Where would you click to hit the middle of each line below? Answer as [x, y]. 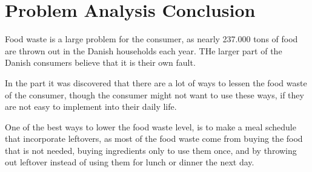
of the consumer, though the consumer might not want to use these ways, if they [154, 94]
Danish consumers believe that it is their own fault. [100, 62]
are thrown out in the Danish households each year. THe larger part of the [144, 50]
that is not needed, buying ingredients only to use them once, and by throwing [151, 150]
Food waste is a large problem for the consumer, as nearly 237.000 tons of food [151, 39]
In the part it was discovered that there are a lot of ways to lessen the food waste [156, 82]
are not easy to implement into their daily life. [91, 107]
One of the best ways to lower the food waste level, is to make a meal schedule [151, 126]
